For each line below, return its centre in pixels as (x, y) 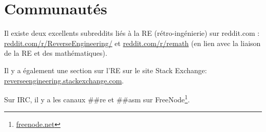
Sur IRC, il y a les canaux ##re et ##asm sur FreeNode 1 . (97, 98)
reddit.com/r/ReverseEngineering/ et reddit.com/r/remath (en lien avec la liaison (132, 43)
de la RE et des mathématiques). (56, 53)
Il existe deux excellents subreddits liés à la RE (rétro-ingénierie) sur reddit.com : (132, 33)
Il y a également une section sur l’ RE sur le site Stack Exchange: (106, 70)
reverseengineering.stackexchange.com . (64, 80)
